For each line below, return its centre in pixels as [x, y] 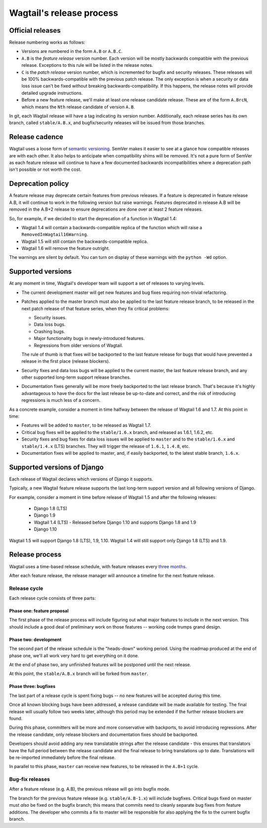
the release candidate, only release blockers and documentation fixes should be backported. [104, 734]
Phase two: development [35, 639]
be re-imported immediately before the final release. [62, 757]
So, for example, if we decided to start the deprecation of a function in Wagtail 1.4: [93, 218]
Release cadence [36, 137]
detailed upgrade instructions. [52, 93]
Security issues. [50, 317]
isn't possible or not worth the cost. [45, 170]
